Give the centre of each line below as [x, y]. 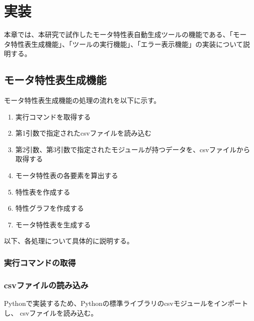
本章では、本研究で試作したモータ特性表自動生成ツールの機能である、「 [118, 34]
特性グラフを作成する [50, 208]
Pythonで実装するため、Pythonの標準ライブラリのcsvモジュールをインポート [126, 303]
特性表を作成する [43, 191]
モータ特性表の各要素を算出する [67, 175]
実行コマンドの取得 [40, 262]
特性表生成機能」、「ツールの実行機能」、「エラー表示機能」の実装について [127, 44]
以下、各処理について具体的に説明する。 [69, 241]
